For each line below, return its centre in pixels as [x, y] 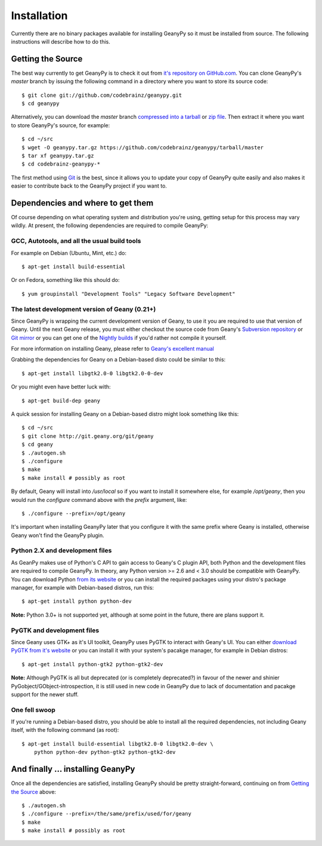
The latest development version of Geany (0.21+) [83, 309]
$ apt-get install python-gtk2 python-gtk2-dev [92, 664]
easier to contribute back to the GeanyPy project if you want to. [89, 186]
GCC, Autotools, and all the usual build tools [76, 241]
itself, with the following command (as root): [65, 730]
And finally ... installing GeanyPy [73, 769]
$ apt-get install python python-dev [77, 601]
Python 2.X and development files [61, 551]
